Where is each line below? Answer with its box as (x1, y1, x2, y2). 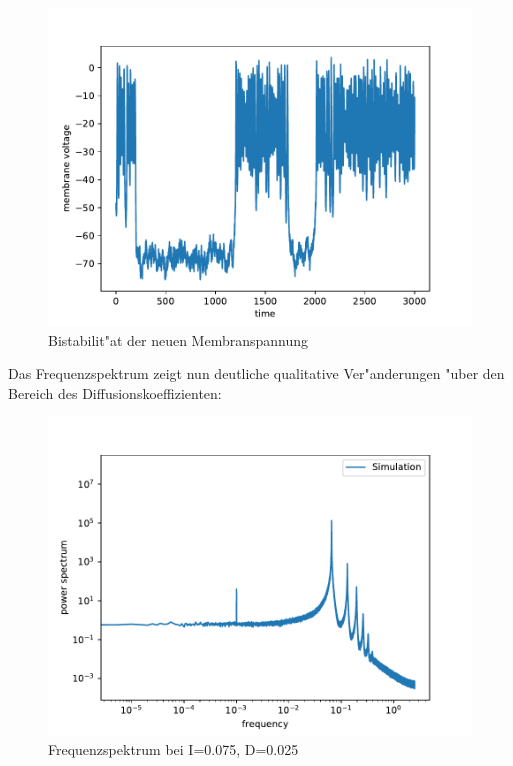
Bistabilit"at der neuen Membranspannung (48, 329, 309, 350)
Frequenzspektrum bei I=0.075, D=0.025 (48, 738, 299, 759)
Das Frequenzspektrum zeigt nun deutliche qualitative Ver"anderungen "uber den (8, 363, 505, 384)
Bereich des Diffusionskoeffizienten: (8, 382, 222, 403)
